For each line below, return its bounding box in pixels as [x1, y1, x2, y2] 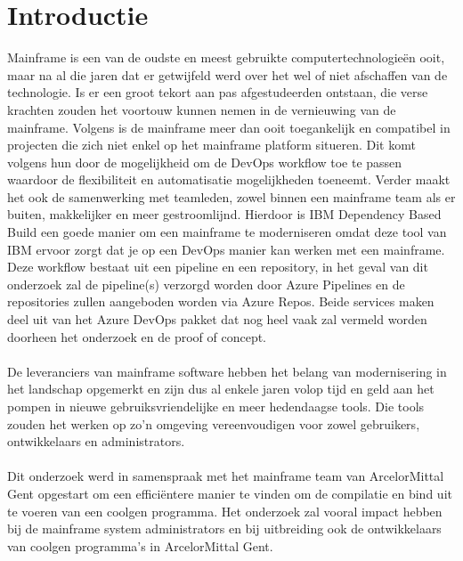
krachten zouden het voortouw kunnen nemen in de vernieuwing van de [7, 100, 396, 118]
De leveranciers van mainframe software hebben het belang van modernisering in [7, 362, 447, 380]
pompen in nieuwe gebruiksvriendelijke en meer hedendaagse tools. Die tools [7, 397, 425, 415]
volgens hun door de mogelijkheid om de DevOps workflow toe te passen [7, 152, 402, 171]
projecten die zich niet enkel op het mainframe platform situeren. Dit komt [7, 135, 416, 154]
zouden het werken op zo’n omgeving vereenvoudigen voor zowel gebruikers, [7, 414, 420, 433]
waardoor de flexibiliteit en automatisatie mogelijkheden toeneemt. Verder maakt [7, 170, 451, 189]
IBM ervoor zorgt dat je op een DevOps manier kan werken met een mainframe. [7, 240, 445, 258]
